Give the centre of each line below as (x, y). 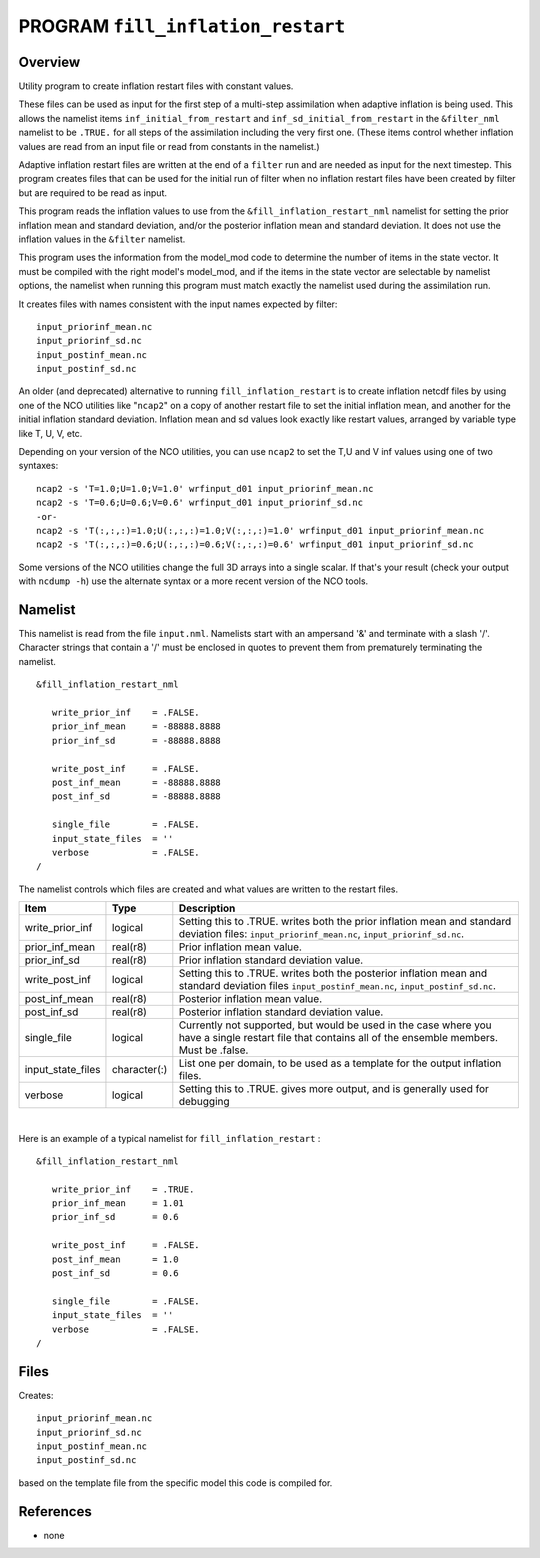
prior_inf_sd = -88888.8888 (136, 740)
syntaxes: (38, 466)
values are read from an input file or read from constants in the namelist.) (169, 146)
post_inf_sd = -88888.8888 (136, 796)
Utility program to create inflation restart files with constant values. (156, 86)
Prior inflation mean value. (240, 947)
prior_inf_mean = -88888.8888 (136, 726)
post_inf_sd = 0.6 (115, 1273)
